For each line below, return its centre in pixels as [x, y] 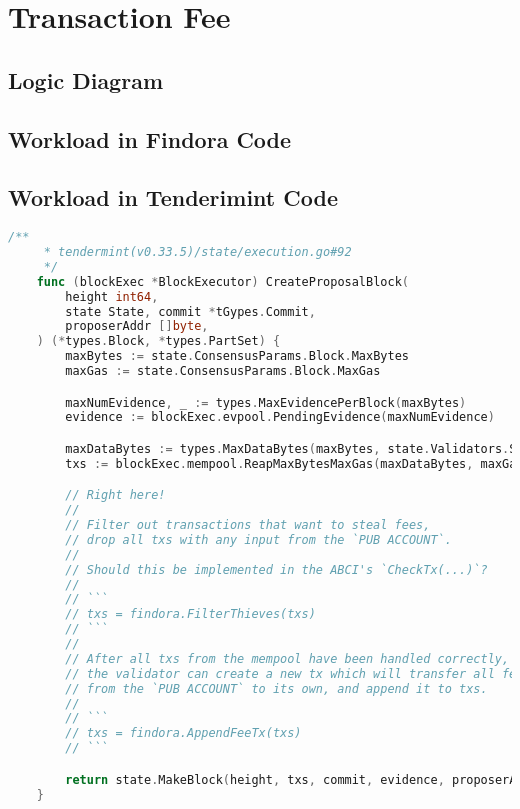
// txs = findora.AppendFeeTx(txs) [183, 733]
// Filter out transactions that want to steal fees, [248, 525]
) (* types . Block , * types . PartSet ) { [158, 341]
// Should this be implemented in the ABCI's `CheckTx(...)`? [276, 569]
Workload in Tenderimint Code [173, 197]
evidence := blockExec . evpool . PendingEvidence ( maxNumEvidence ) [280, 417]
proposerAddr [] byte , [137, 326]
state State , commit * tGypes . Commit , [190, 311]
